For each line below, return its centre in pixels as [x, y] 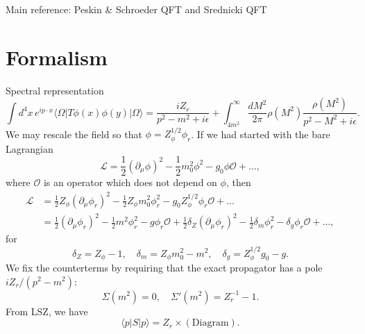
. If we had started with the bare [261, 134]
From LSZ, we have [47, 311]
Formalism [57, 57]
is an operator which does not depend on [130, 182]
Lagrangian [29, 148]
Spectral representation [55, 90]
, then [238, 182]
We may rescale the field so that [74, 134]
